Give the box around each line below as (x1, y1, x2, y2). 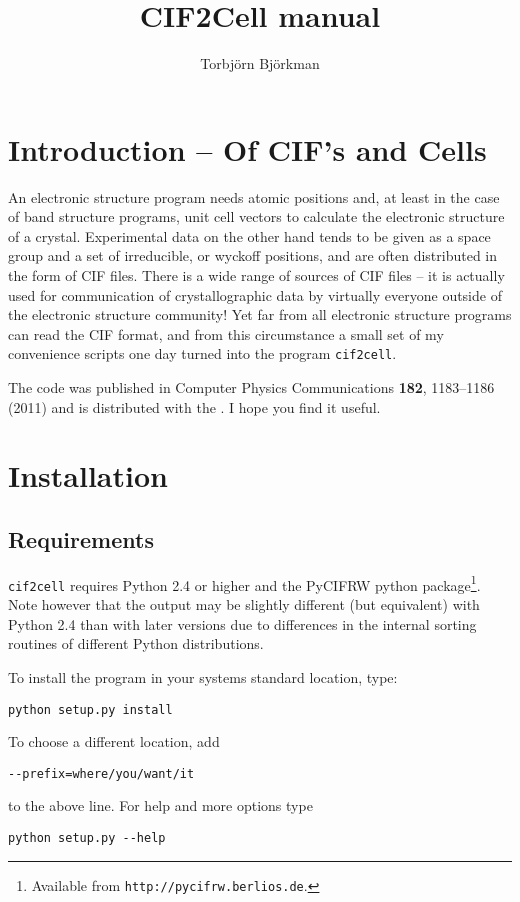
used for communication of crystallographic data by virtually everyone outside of (8, 284, 502, 305)
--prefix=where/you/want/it (8, 766, 195, 781)
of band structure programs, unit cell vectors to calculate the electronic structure (8, 206, 505, 227)
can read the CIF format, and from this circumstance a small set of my (8, 323, 444, 344)
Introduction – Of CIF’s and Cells (8, 128, 487, 169)
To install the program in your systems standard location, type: (8, 666, 398, 687)
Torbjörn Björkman (200, 53, 320, 74)
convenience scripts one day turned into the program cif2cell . (8, 343, 397, 364)
